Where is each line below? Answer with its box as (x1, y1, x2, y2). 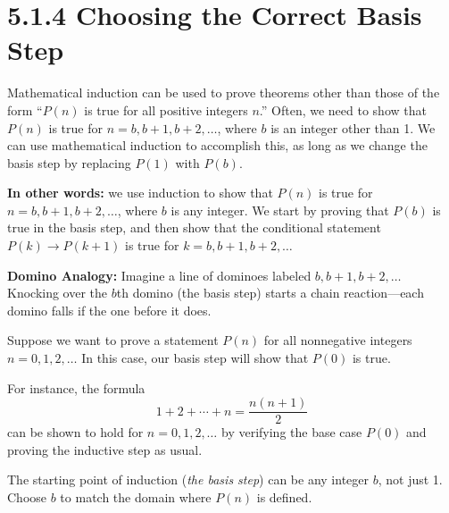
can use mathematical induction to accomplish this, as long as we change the (7, 136, 428, 155)
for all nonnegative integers (263, 331, 412, 349)
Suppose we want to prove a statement (7, 331, 219, 349)
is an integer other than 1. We (270, 118, 436, 137)
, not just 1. (378, 470, 443, 489)
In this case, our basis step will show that (81, 349, 309, 367)
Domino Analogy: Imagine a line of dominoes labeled (7, 265, 312, 284)
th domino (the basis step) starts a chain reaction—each (116, 283, 424, 302)
